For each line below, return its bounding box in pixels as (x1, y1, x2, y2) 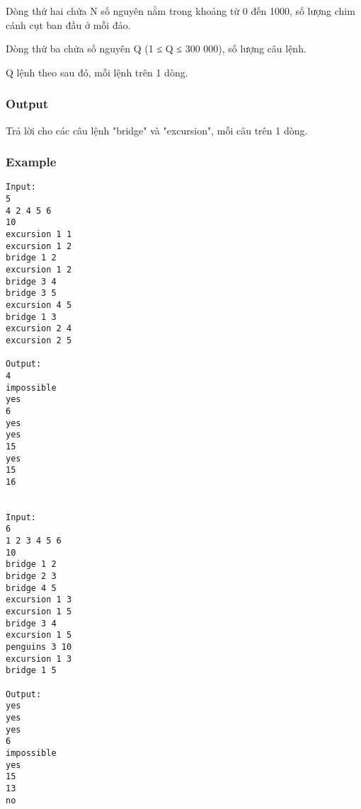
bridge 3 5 (6, 288, 57, 299)
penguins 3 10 (6, 642, 72, 652)
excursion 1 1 (6, 229, 72, 240)
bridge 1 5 (6, 665, 57, 676)
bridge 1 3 (6, 311, 57, 322)
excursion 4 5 (6, 299, 72, 310)
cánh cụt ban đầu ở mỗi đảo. (6, 17, 131, 32)
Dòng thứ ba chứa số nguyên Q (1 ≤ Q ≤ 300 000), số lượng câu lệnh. (6, 41, 306, 56)
